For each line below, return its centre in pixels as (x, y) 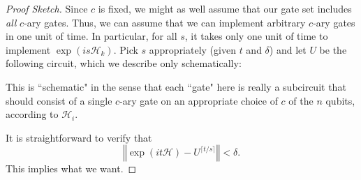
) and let (288, 49)
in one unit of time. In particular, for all (91, 36)
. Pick (126, 49)
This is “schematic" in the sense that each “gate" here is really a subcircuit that (176, 86)
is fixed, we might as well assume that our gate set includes (225, 8)
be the (333, 49)
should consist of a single (59, 100)
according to (32, 114)
